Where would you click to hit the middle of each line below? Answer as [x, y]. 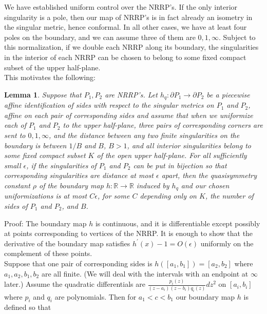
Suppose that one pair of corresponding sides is [78, 263]
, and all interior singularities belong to [189, 145]
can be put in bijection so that [180, 165]
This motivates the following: [50, 77]
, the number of [229, 196]
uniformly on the [227, 243]
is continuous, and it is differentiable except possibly [178, 223]
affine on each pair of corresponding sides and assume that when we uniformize [129, 115]
